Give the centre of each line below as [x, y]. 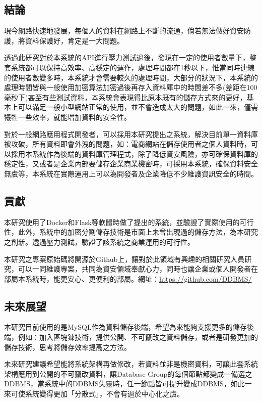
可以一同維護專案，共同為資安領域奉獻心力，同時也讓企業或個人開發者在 [138, 269]
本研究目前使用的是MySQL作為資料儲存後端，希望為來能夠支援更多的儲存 [125, 327]
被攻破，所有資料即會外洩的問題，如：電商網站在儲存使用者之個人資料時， [127, 144]
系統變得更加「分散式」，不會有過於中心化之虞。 [104, 394]
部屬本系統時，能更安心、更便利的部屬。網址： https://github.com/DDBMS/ [128, 278]
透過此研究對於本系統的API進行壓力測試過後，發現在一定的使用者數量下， [127, 57]
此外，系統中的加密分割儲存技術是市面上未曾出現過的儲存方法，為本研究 [138, 232]
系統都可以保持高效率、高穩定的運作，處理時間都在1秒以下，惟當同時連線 [133, 67]
